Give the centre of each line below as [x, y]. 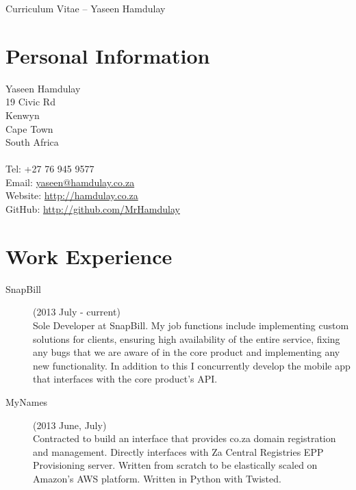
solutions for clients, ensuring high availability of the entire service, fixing [187, 338]
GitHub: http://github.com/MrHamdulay [93, 209]
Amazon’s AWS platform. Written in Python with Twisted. [157, 478]
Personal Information [108, 55]
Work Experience [89, 256]
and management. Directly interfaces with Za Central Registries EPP [178, 451]
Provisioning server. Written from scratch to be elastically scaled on [175, 465]
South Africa [32, 142]
